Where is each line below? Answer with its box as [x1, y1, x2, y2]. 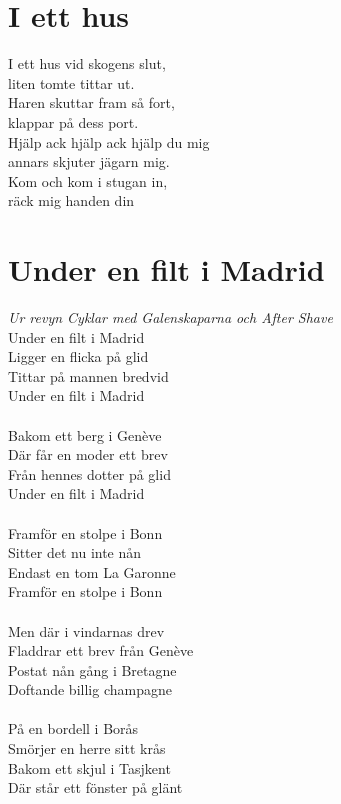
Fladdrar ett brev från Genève [8, 640, 194, 661]
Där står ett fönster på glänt [8, 777, 183, 798]
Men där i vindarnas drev [8, 620, 165, 641]
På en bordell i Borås [8, 718, 139, 739]
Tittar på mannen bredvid [8, 365, 169, 386]
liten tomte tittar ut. [8, 72, 135, 93]
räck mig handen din [8, 190, 135, 211]
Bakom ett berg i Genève [8, 424, 162, 445]
